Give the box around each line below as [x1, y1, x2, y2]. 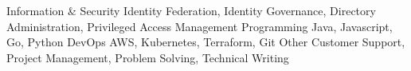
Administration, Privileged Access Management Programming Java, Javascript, [6, 18, 393, 34]
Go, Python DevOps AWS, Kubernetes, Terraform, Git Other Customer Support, [6, 34, 405, 50]
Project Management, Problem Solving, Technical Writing [6, 49, 289, 65]
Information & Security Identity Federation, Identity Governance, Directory [6, 2, 376, 18]
